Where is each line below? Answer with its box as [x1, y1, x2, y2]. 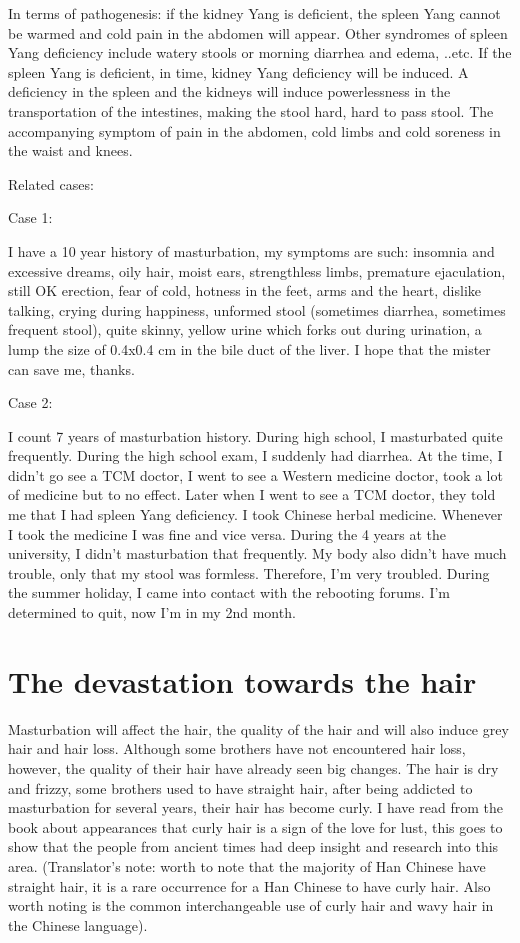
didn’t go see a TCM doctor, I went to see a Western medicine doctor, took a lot [8, 464, 503, 485]
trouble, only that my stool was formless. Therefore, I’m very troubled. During [8, 562, 490, 583]
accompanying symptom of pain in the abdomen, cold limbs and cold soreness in [8, 120, 501, 141]
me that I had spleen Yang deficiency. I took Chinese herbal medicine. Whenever [8, 504, 503, 525]
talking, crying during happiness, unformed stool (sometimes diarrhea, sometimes [8, 299, 506, 320]
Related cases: [8, 173, 94, 194]
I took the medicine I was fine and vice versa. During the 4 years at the [8, 523, 446, 544]
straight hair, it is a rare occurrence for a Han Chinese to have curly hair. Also [8, 875, 491, 896]
